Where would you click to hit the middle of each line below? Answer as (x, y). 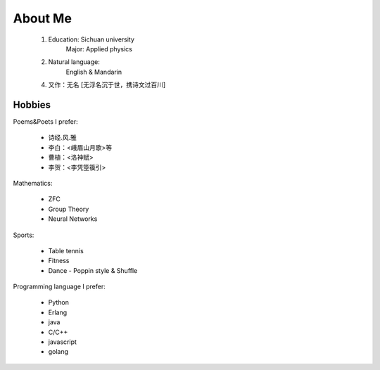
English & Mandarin (94, 72)
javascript (63, 342)
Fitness (59, 261)
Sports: (24, 235)
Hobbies (32, 104)
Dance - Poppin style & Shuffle (93, 270)
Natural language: (74, 62)
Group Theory (69, 209)
